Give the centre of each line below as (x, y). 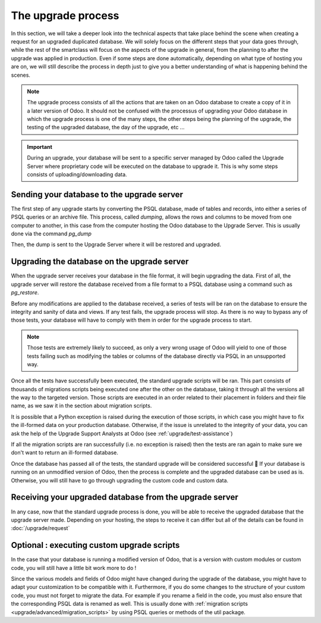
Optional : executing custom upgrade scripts (95, 545)
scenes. (21, 75)
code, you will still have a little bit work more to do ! (74, 568)
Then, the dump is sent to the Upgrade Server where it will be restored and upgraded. (116, 245)
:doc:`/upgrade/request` (40, 528)
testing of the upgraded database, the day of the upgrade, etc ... (106, 127)
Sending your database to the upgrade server (97, 194)
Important (40, 147)
